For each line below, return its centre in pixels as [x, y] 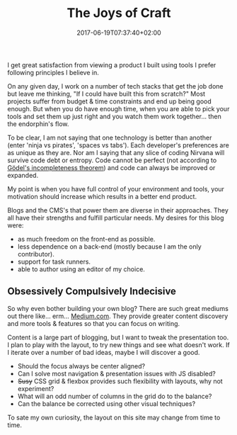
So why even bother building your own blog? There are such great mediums [118, 308]
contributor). [36, 254]
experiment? [36, 388]
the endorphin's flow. [38, 124]
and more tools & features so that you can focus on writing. [94, 323]
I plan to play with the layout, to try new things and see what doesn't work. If [118, 344]
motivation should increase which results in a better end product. [102, 196]
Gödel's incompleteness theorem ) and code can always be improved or [111, 167]
